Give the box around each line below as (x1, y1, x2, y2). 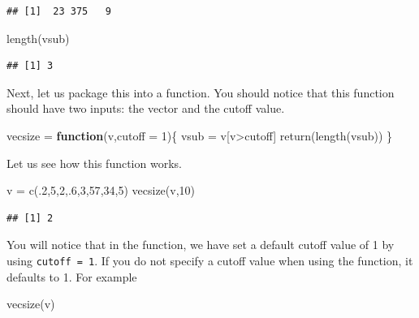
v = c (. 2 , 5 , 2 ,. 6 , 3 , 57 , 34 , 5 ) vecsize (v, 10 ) (6, 182, 196, 199)
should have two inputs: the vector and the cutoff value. (6, 100, 285, 117)
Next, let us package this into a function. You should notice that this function (6, 84, 395, 101)
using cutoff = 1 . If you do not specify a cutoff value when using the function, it (6, 251, 413, 269)
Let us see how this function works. (6, 154, 182, 171)
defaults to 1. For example (6, 268, 137, 285)
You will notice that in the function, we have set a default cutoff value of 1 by (6, 236, 395, 253)
